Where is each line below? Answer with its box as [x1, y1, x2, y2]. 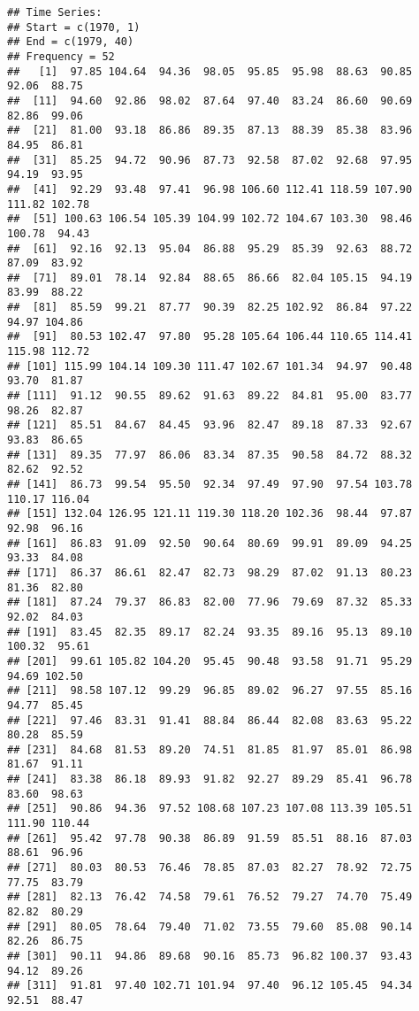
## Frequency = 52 [7, 50, 115, 63]
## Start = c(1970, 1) [7, 20, 141, 34]
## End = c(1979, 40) [7, 35, 134, 49]
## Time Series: [7, 6, 103, 19]
